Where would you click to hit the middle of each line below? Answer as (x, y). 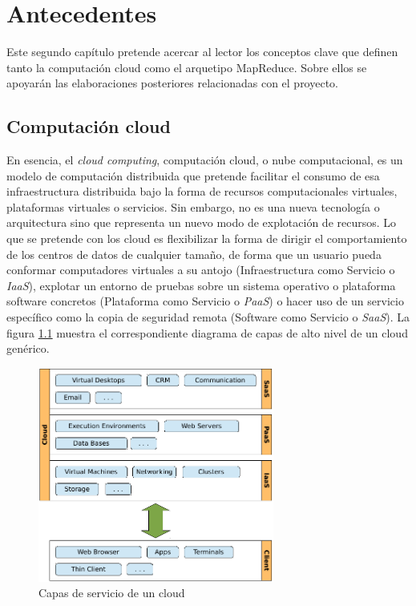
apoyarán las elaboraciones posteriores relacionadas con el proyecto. (172, 83)
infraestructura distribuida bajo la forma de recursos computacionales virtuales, (202, 191)
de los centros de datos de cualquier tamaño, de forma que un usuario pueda (194, 254)
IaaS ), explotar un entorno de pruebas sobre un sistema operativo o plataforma (201, 285)
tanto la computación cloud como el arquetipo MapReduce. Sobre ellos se (187, 67)
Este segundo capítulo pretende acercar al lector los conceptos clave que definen (202, 52)
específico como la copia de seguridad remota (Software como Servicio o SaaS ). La (208, 317)
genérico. (28, 348)
